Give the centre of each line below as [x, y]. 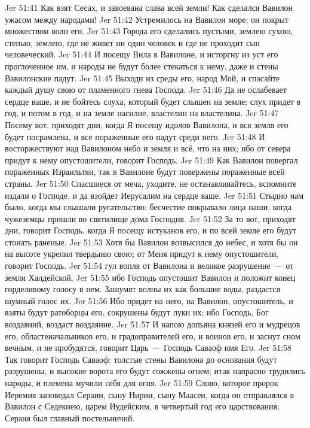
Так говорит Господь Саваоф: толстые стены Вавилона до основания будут [141, 359]
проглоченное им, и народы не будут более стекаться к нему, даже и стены [142, 66]
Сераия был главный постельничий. [70, 418]
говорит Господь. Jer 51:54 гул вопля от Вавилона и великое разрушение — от [149, 265]
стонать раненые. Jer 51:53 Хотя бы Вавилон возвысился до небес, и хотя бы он [151, 242]
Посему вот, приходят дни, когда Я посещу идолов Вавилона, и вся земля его [147, 124]
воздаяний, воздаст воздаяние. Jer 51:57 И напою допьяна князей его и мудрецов [153, 324]
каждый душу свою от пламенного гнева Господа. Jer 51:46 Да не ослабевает [146, 89]
